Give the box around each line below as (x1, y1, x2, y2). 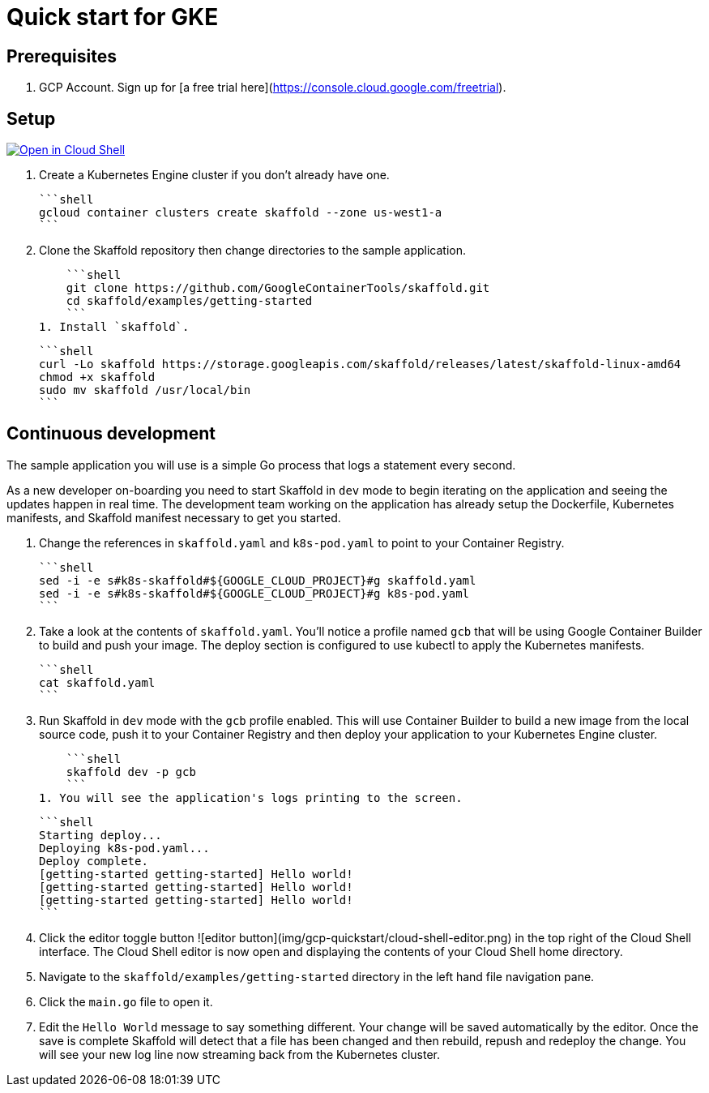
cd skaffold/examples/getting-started (66, 294, 313, 308)
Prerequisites (6, 45, 117, 66)
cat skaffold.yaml (39, 675, 156, 689)
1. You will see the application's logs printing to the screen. (39, 791, 463, 804)
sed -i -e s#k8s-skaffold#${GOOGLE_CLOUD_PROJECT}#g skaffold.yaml (39, 573, 476, 587)
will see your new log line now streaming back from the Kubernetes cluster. (39, 1047, 441, 1061)
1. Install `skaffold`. (39, 320, 190, 334)
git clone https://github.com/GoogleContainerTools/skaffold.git (66, 281, 490, 295)
